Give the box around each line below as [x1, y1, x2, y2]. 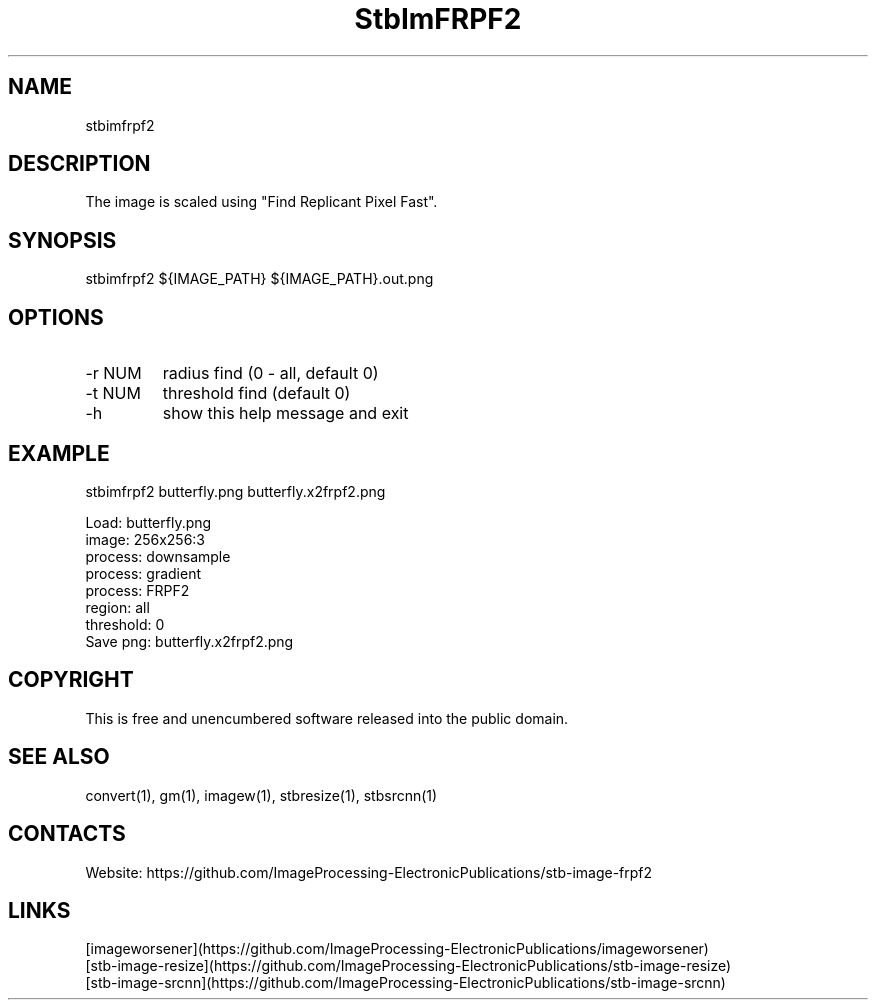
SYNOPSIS [8, 227, 117, 253]
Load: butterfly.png [85, 513, 212, 531]
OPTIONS [8, 304, 104, 330]
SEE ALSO [8, 744, 110, 770]
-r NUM [85, 363, 142, 384]
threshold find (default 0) [162, 383, 351, 404]
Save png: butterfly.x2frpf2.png [85, 632, 294, 650]
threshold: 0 [85, 615, 165, 633]
